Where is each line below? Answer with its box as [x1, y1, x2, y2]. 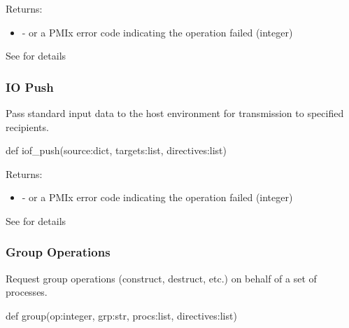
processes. [6, 285, 48, 299]
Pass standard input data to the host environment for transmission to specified [6, 106, 344, 120]
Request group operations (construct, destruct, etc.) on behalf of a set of [6, 271, 317, 285]
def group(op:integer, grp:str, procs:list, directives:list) [6, 308, 237, 322]
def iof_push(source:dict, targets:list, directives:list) [6, 143, 227, 158]
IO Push [6, 78, 54, 95]
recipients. [6, 119, 49, 134]
